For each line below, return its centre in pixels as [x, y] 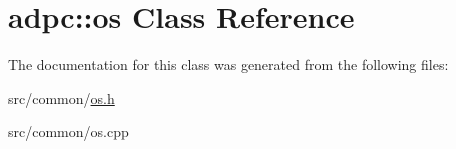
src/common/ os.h [61, 97]
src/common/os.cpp [68, 131]
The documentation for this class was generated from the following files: [228, 64]
